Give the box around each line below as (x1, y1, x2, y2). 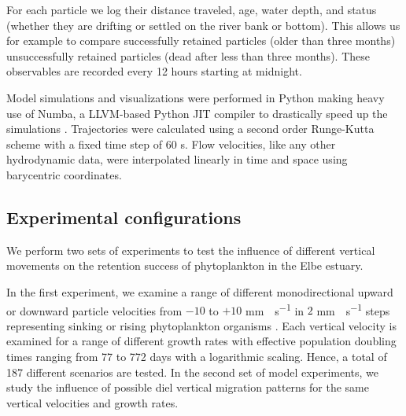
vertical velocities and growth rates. (6, 394, 179, 410)
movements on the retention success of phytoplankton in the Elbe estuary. (6, 257, 364, 274)
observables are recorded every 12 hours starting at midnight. (6, 63, 302, 79)
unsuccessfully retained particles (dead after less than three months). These (6, 47, 370, 64)
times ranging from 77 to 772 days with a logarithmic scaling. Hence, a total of (6, 348, 387, 364)
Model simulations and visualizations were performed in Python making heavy (6, 89, 385, 105)
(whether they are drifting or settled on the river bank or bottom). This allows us (6, 17, 400, 33)
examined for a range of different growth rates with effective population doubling (6, 333, 397, 349)
